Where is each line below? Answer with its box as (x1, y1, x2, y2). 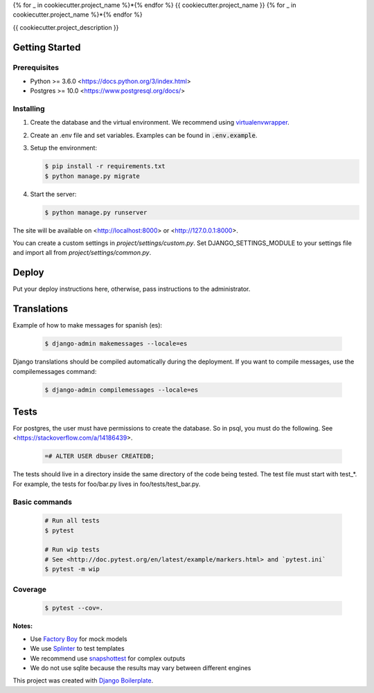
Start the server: (30, 190, 77, 198)
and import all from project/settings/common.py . (12, 249, 152, 257)
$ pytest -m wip (44, 565, 100, 573)
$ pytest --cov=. (44, 604, 104, 612)
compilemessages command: (12, 367, 97, 375)
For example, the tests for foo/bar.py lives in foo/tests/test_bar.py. (12, 480, 201, 488)
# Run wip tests (44, 546, 100, 554)
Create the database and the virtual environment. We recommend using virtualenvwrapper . (30, 118, 290, 127)
